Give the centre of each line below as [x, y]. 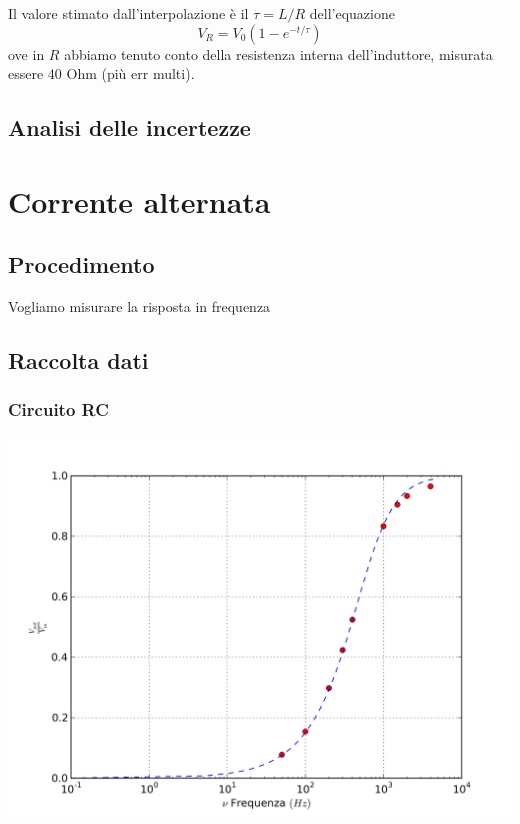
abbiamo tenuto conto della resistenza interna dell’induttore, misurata [278, 53]
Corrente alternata [139, 200]
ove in [26, 53]
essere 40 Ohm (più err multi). [101, 73]
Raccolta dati [78, 360]
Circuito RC [58, 409]
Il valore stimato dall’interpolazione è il [128, 13]
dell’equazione [352, 13]
